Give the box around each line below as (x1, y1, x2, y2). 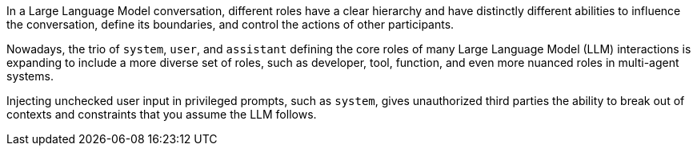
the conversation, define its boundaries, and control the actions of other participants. (6, 18, 455, 31)
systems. (6, 69, 54, 83)
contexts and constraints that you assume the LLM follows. (6, 107, 317, 121)
